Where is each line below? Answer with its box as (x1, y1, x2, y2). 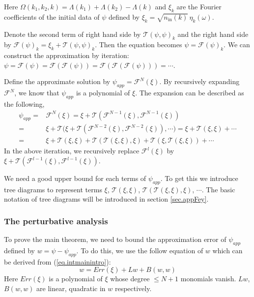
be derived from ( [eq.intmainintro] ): (4, 256, 111, 267)
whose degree (110, 273, 150, 284)
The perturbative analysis (4, 214, 108, 227)
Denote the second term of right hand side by (4, 29, 141, 39)
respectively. (114, 283, 152, 294)
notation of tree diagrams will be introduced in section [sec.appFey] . (4, 194, 209, 204)
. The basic (201, 184, 235, 194)
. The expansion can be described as (135, 88, 244, 98)
